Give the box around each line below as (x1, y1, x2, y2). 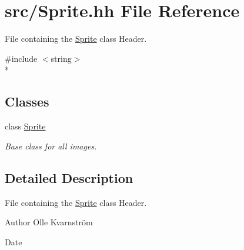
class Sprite (5, 120, 46, 132)
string (51, 52, 72, 64)
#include (5, 52, 38, 64)
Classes (5, 92, 49, 111)
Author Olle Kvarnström (5, 216, 93, 228)
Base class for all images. (5, 139, 97, 152)
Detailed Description (5, 168, 133, 186)
